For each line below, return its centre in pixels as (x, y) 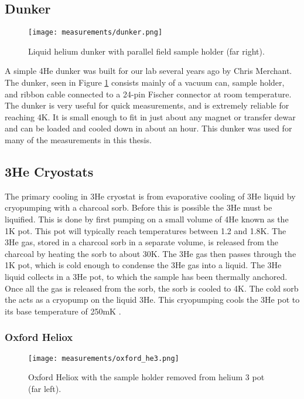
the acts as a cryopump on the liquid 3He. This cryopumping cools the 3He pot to (152, 300)
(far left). (45, 388)
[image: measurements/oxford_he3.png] (104, 358)
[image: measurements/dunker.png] (95, 33)
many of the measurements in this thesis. (78, 140)
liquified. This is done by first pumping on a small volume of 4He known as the (147, 219)
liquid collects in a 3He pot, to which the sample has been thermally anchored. (146, 276)
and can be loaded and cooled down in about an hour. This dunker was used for (148, 128)
